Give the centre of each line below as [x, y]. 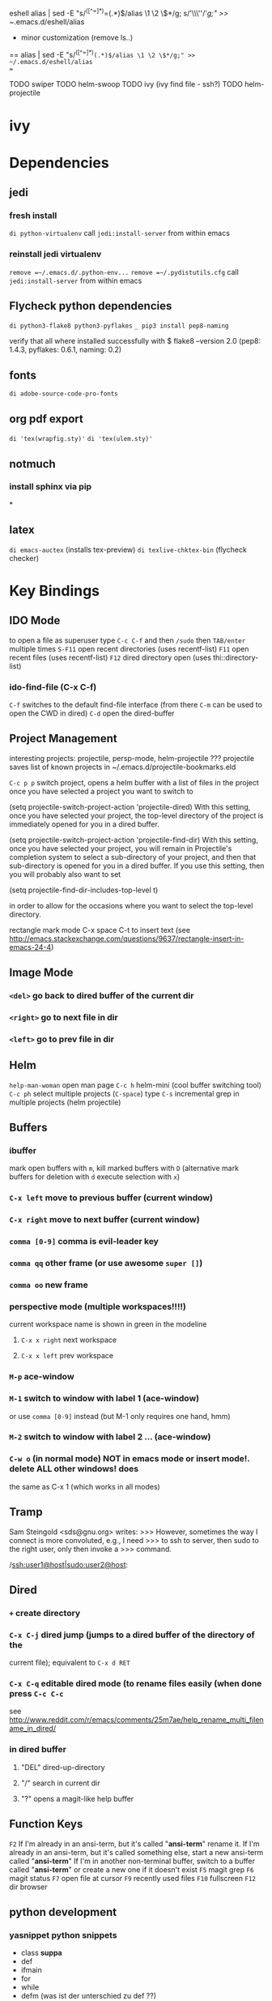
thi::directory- [236, 657]
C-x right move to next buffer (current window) [105, 1220]
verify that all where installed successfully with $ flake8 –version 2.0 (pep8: [135, 341]
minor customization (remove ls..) [76, 37]
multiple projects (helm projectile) [65, 1102]
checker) [24, 558]
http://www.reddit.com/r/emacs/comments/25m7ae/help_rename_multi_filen [136, 1720]
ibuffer [23, 1150]
